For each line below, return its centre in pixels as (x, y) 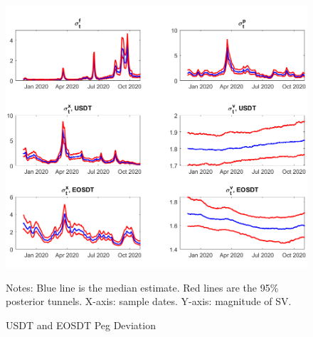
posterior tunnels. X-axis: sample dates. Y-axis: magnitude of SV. (149, 301)
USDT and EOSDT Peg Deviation (81, 325)
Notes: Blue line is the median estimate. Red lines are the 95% (142, 287)
